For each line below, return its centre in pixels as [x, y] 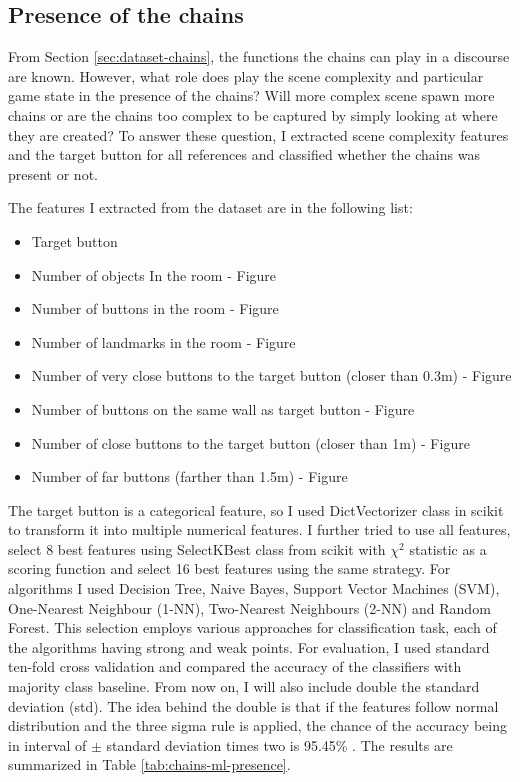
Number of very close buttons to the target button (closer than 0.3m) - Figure [271, 375]
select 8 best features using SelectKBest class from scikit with [197, 548]
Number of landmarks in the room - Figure [163, 341]
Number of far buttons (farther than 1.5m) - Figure [189, 476]
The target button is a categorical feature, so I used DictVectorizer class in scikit [256, 509]
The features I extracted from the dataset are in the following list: [210, 207]
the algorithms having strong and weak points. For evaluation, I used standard [249, 646]
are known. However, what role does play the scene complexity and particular [246, 75]
